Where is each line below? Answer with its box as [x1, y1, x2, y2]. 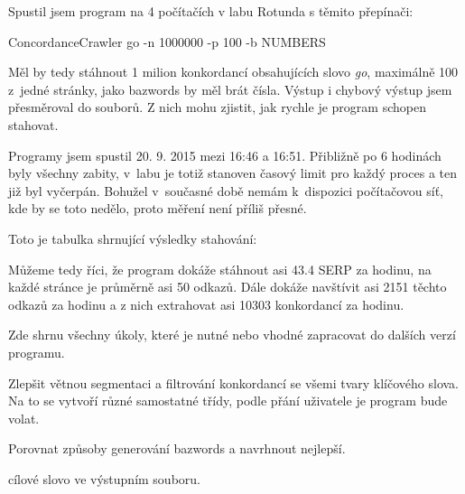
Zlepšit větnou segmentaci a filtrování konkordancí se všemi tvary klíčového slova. [8, 373, 460, 392]
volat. [8, 408, 40, 427]
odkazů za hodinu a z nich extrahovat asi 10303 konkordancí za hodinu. [8, 294, 405, 313]
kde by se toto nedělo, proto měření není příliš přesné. [8, 199, 307, 218]
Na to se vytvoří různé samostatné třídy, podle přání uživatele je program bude [8, 391, 448, 410]
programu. [8, 342, 65, 361]
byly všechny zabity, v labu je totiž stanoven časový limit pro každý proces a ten [8, 163, 457, 182]
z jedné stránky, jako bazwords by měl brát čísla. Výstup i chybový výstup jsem [8, 79, 452, 98]
